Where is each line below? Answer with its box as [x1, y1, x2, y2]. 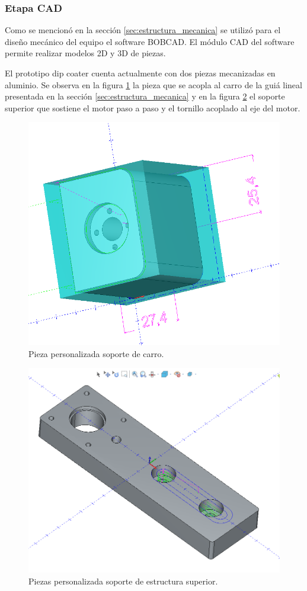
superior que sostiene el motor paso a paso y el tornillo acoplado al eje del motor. [5, 101, 300, 114]
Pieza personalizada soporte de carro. [28, 347, 164, 359]
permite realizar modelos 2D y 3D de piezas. [5, 47, 166, 59]
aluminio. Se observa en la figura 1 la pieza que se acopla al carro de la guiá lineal [5, 78, 302, 91]
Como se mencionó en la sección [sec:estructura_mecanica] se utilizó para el [5, 24, 281, 36]
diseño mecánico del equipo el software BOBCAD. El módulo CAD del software [5, 35, 295, 47]
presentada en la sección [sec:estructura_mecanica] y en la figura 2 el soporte [5, 90, 285, 102]
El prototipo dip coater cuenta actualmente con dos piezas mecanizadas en [5, 67, 276, 79]
